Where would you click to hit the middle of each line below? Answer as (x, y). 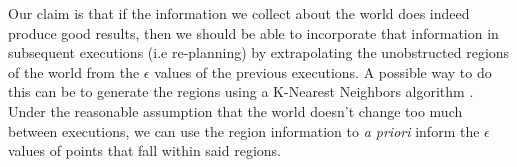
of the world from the (74, 71)
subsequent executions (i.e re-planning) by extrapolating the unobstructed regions (259, 52)
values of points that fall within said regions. (144, 150)
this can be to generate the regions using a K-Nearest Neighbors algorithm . (241, 91)
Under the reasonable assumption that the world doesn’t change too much (235, 110)
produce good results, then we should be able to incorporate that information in (253, 32)
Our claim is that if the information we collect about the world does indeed (239, 13)
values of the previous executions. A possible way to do (323, 71)
